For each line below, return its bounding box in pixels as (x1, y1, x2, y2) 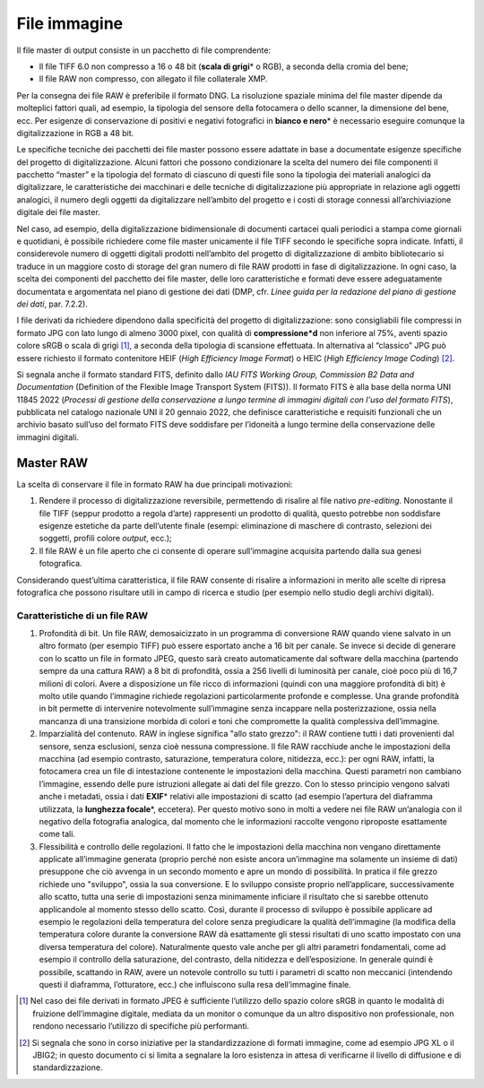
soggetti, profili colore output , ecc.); (39, 533, 172, 544)
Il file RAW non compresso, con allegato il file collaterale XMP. (39, 73, 268, 84)
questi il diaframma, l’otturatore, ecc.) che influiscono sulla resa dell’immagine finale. (39, 979, 351, 989)
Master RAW (16, 455, 89, 471)
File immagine (16, 13, 124, 33)
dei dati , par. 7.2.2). (16, 298, 89, 309)
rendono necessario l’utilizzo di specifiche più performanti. (32, 1021, 250, 1032)
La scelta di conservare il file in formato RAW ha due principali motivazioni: (16, 479, 293, 489)
